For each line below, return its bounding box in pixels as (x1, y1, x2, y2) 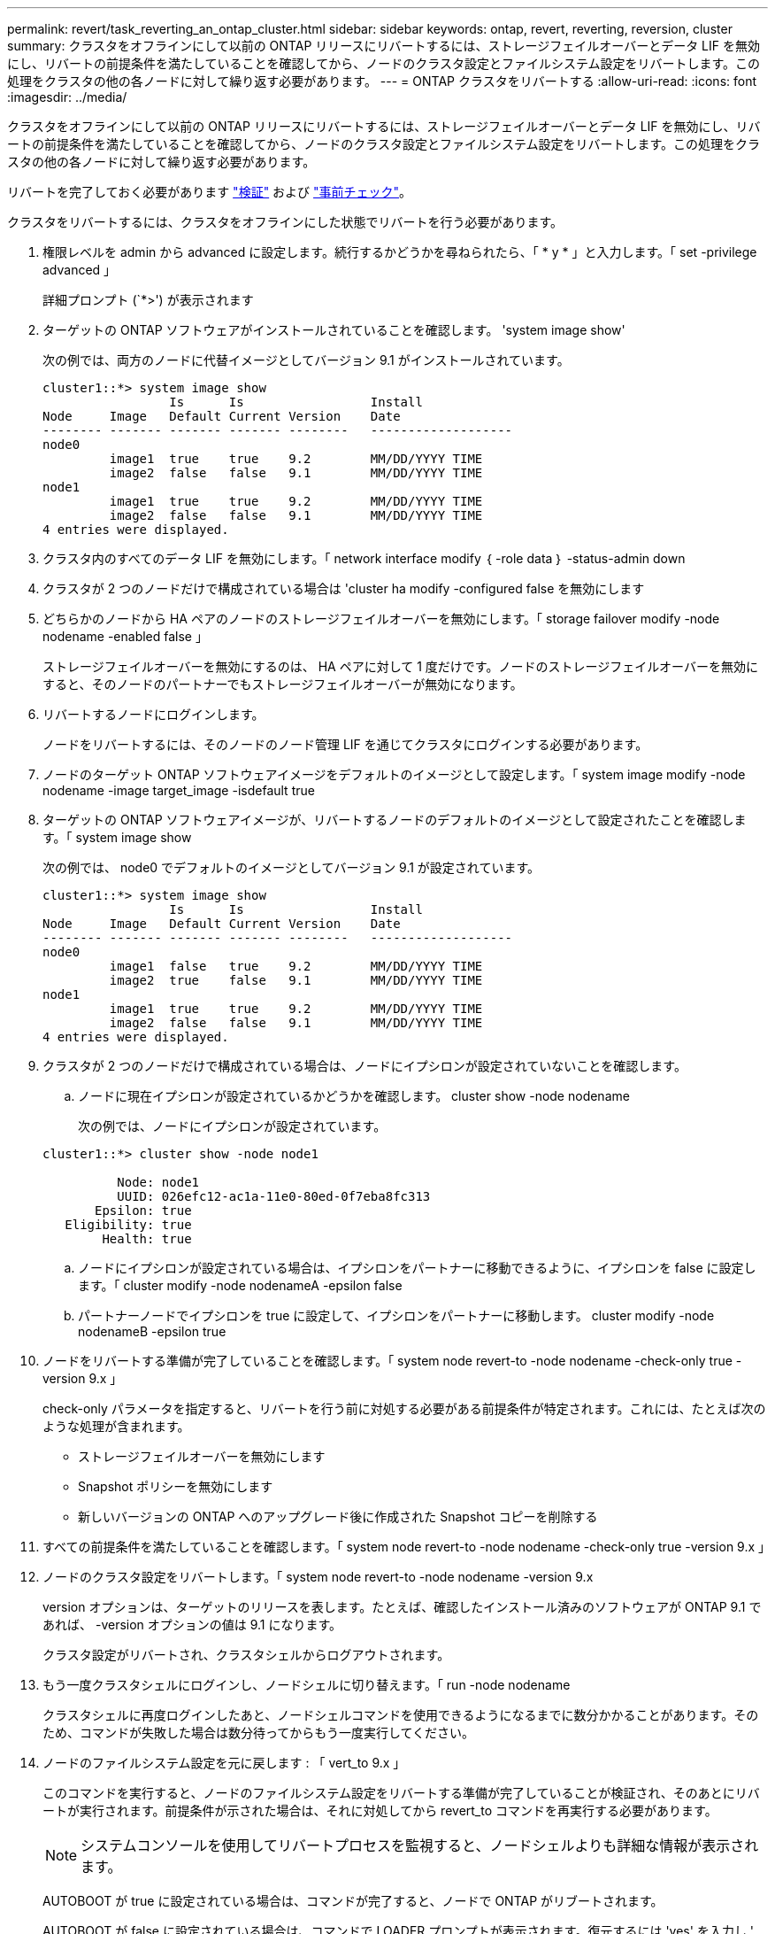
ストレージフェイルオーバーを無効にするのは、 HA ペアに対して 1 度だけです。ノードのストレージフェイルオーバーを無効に (42, 659, 758, 674)
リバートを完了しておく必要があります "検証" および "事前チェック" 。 (7, 184, 412, 199)
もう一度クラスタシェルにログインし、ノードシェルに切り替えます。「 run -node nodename (42, 1677, 571, 1692)
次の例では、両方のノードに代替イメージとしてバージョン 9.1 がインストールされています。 (42, 352, 570, 367)
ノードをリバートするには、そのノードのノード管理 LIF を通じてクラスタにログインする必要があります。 (42, 737, 648, 752)
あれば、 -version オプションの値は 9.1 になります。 (42, 1617, 342, 1632)
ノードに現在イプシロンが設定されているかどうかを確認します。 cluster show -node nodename (78, 1088, 630, 1103)
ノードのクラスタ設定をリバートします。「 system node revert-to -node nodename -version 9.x (42, 1569, 594, 1584)
